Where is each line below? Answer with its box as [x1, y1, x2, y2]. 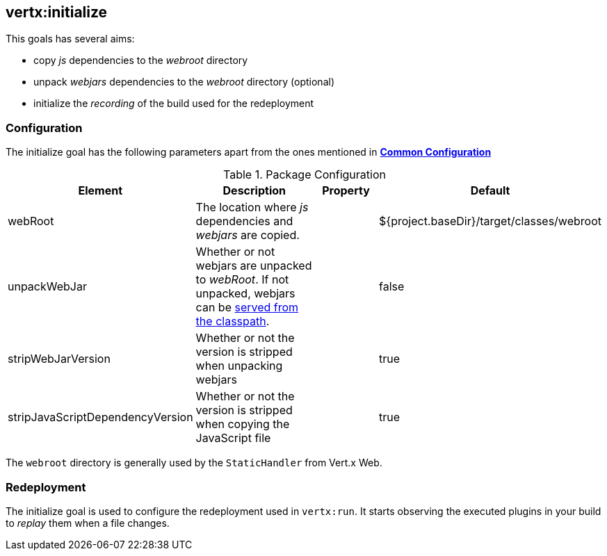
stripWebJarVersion [8, 352, 111, 366]
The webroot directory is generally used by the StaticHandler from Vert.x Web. [6, 457, 382, 469]
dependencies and [195, 214, 293, 229]
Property [322, 183, 370, 198]
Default [470, 183, 510, 198]
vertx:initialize [6, 3, 108, 21]
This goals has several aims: [6, 33, 135, 45]
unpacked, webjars [195, 286, 296, 301]
